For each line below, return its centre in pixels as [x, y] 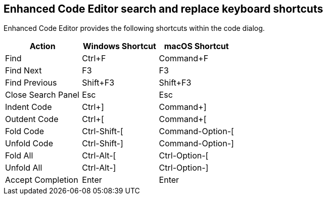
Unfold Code [29, 144]
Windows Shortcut [119, 46]
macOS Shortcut [196, 46]
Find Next [24, 71]
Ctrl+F [94, 58]
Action [42, 46]
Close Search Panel [42, 95]
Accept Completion [42, 180]
